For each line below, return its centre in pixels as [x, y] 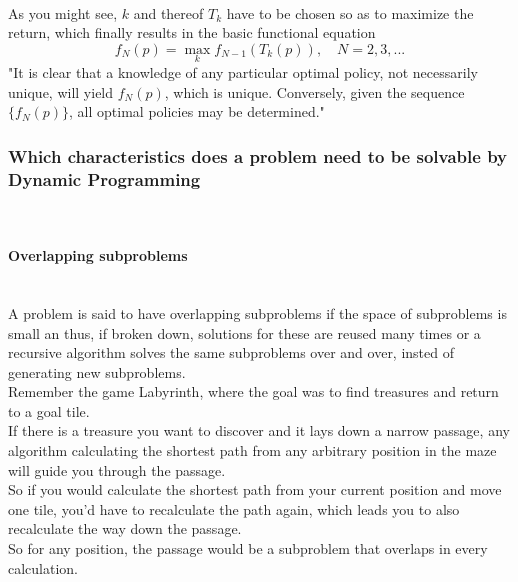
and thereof [168, 12]
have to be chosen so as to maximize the [350, 12]
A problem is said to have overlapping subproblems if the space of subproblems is [257, 312]
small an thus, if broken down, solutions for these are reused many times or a [244, 332]
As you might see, [63, 12]
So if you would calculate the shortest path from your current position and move [255, 489]
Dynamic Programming [104, 178]
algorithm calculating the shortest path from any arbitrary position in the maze [252, 450]
